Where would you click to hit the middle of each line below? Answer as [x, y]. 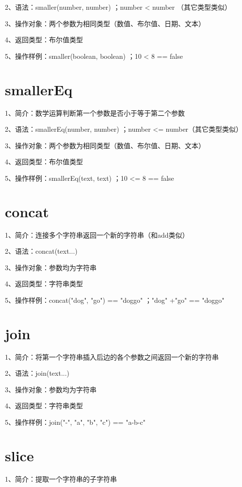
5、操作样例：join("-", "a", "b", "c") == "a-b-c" [75, 422]
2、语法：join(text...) [37, 373]
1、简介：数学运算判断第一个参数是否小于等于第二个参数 [95, 113]
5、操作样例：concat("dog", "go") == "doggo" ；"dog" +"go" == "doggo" [115, 300]
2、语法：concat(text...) [41, 251]
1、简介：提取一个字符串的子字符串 [61, 478]
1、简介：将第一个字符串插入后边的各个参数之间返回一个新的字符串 [112, 357]
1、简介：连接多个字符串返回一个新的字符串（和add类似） [97, 235]
